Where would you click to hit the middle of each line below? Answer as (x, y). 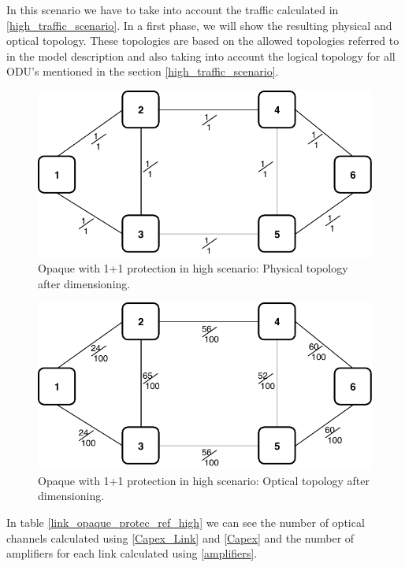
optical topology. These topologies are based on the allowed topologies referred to (203, 41)
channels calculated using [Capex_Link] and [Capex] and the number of (180, 537)
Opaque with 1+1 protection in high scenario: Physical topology (193, 268)
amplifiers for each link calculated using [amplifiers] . (132, 553)
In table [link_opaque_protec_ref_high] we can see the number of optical (186, 522)
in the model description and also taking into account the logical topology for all (201, 56)
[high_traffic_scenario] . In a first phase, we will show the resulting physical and (199, 25)
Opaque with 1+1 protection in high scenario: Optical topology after (204, 480)
